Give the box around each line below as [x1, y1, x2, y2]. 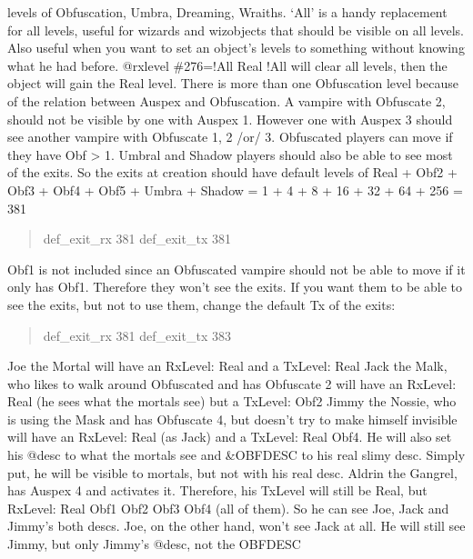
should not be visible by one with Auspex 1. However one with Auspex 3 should [7, 109, 453, 128]
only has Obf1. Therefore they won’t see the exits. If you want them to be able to [7, 277, 462, 296]
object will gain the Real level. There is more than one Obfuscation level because [7, 74, 458, 93]
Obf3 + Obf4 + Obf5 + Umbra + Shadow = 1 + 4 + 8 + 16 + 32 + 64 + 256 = [7, 180, 463, 199]
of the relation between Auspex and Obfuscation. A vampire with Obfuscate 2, [7, 91, 446, 110]
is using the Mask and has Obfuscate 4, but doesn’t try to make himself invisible [7, 409, 458, 428]
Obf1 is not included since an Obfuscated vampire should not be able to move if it [7, 259, 466, 278]
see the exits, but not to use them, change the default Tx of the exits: [7, 294, 396, 314]
